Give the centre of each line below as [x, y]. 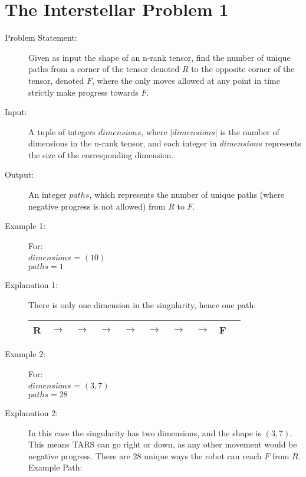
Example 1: [25, 226]
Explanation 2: [32, 413]
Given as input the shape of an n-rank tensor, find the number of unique [159, 57]
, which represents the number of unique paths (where [187, 195]
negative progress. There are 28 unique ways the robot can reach [145, 455]
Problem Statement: [41, 37]
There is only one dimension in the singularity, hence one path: [142, 304]
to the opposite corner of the [243, 69]
